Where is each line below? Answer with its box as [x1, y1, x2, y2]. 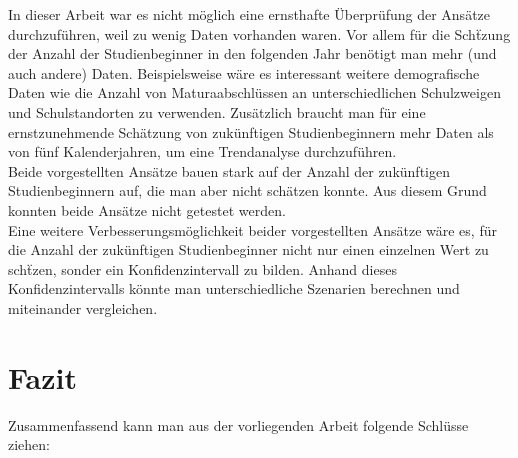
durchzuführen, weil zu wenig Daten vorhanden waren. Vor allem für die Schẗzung [8, 23, 511, 44]
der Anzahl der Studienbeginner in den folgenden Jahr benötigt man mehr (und [8, 43, 497, 64]
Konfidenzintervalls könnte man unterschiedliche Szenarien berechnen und [8, 278, 460, 299]
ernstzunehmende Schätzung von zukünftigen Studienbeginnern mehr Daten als [8, 121, 494, 142]
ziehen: [8, 434, 50, 455]
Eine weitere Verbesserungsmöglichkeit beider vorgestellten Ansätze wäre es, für [8, 219, 497, 240]
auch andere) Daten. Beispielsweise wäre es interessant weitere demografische [8, 62, 480, 83]
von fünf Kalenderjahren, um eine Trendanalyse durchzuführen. [8, 141, 397, 162]
